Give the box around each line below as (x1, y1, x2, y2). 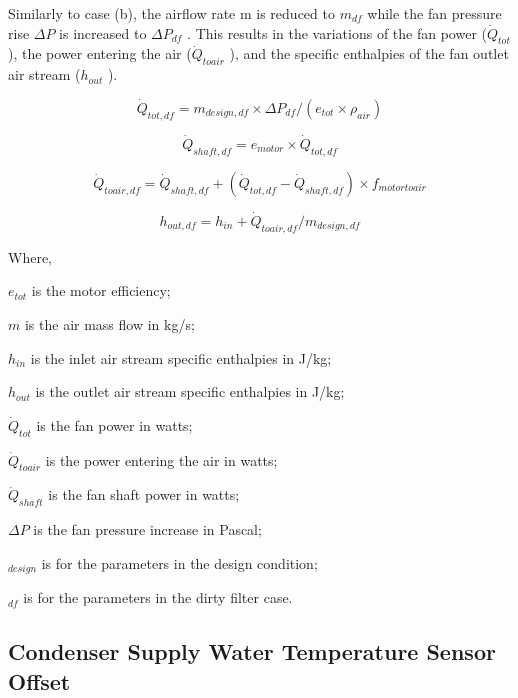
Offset (8, 665, 71, 696)
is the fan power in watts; (36, 414, 193, 435)
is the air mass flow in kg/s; (24, 314, 195, 335)
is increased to (59, 22, 147, 43)
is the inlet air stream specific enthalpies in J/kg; (30, 347, 332, 368)
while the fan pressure (367, 3, 502, 23)
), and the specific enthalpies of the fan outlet (229, 43, 509, 64)
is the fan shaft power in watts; (48, 484, 240, 505)
